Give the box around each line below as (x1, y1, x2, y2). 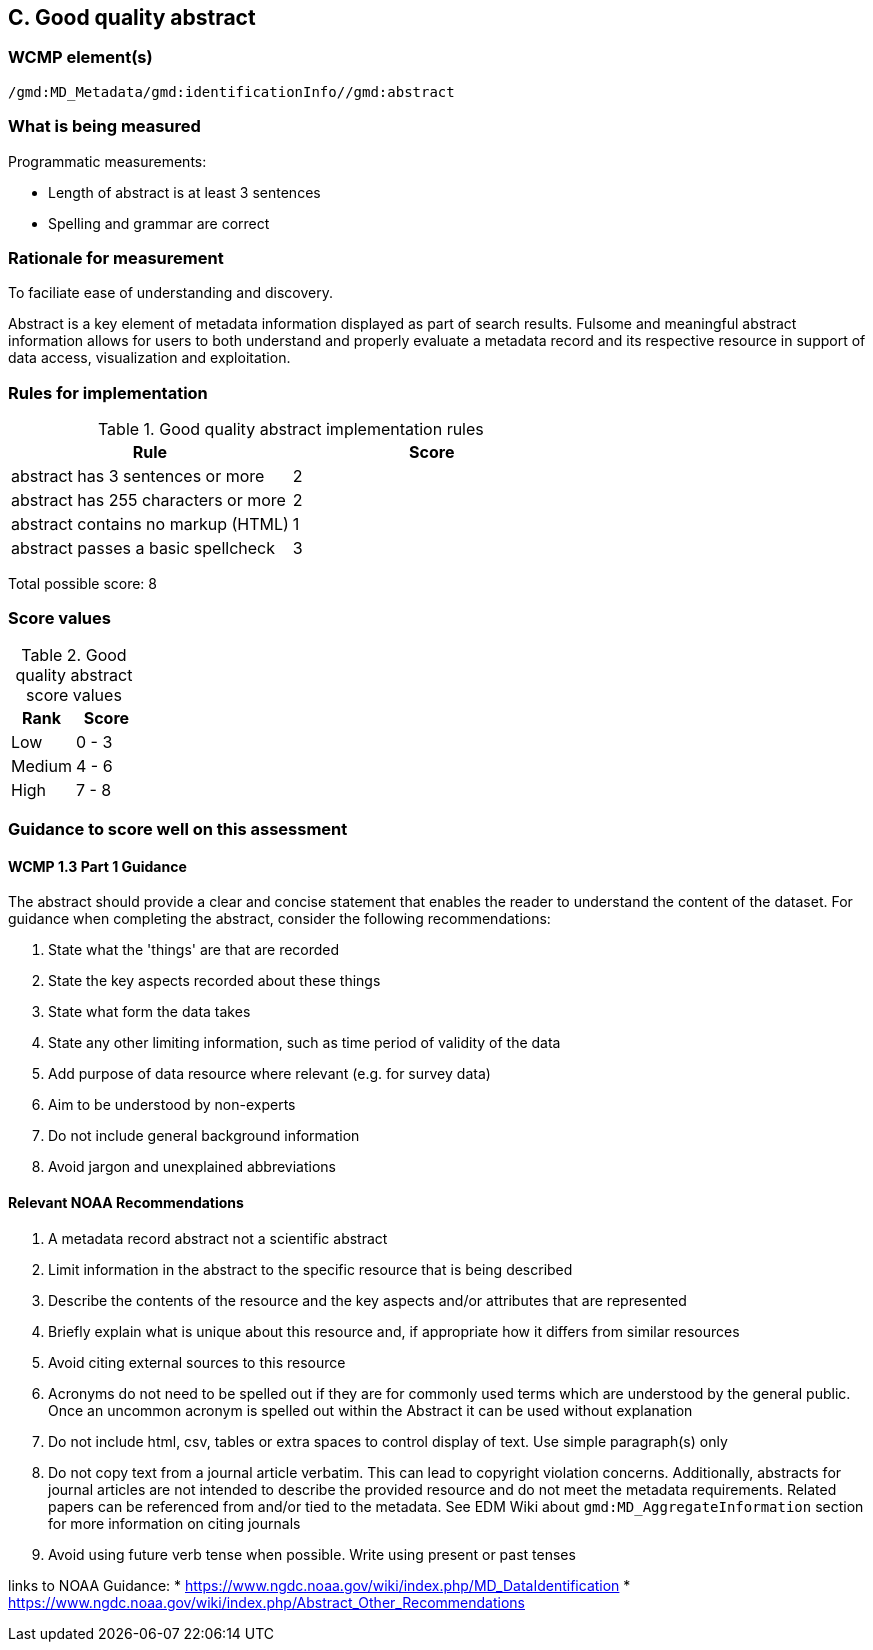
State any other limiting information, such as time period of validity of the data (48, 1034, 561, 1052)
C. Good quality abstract (8, 5, 256, 30)
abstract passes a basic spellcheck (11, 538, 275, 559)
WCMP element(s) (8, 47, 153, 68)
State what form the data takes (48, 1003, 251, 1021)
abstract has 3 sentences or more (11, 466, 265, 487)
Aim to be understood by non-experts (48, 1096, 296, 1114)
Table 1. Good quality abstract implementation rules (97, 419, 484, 440)
